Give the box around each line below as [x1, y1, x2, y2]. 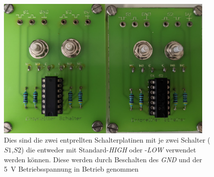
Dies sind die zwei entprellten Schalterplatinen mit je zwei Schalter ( [4, 135, 211, 145]
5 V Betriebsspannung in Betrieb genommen [4, 164, 139, 174]
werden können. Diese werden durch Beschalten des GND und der [4, 154, 202, 164]
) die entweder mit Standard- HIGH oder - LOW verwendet [21, 144, 196, 154]
